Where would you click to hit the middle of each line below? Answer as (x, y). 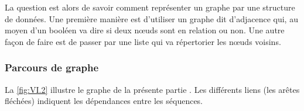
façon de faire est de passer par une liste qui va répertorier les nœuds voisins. (143, 41)
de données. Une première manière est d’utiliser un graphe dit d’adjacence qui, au (151, 18)
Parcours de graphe (52, 67)
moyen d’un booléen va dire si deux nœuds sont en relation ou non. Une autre (145, 30)
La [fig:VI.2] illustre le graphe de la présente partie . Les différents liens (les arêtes (152, 89)
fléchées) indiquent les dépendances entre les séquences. (104, 101)
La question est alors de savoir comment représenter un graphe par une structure (150, 7)
